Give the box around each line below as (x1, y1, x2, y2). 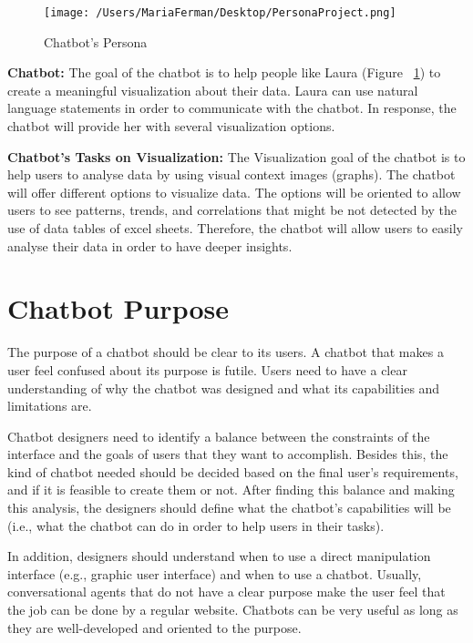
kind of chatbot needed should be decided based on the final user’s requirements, (7, 462, 458, 481)
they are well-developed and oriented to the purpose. (7, 617, 302, 637)
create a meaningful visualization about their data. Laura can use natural (7, 80, 418, 99)
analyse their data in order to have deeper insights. (7, 236, 293, 255)
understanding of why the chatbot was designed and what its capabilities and (7, 378, 440, 397)
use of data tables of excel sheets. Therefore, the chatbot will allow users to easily (7, 219, 463, 237)
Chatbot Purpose (7, 290, 229, 327)
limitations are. (7, 396, 92, 415)
